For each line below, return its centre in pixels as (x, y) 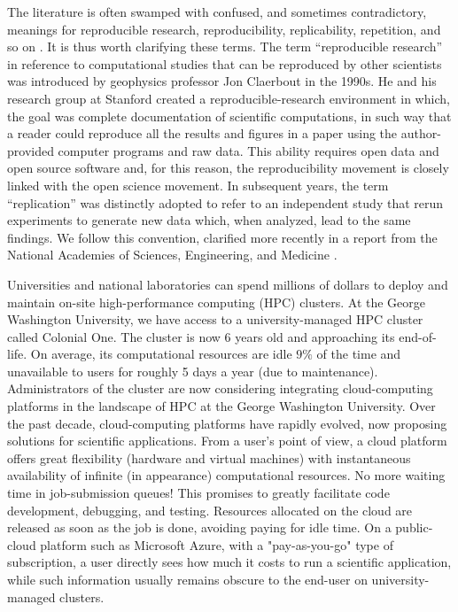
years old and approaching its (315, 336)
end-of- (418, 336)
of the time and (359, 354)
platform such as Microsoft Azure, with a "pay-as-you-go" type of (217, 544)
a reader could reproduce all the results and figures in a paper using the (202, 133)
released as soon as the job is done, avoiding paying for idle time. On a (199, 527)
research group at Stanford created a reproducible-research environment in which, (229, 98)
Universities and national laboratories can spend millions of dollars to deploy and (228, 284)
